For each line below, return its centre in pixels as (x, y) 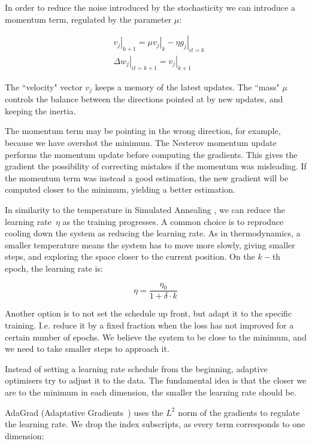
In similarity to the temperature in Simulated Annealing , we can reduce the (145, 210)
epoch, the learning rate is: (54, 268)
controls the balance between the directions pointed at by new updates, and (144, 99)
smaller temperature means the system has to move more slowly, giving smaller (150, 244)
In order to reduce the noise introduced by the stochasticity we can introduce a (150, 7)
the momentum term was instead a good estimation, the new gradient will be (147, 177)
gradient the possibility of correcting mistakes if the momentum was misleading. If (156, 166)
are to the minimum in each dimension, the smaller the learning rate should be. (151, 392)
